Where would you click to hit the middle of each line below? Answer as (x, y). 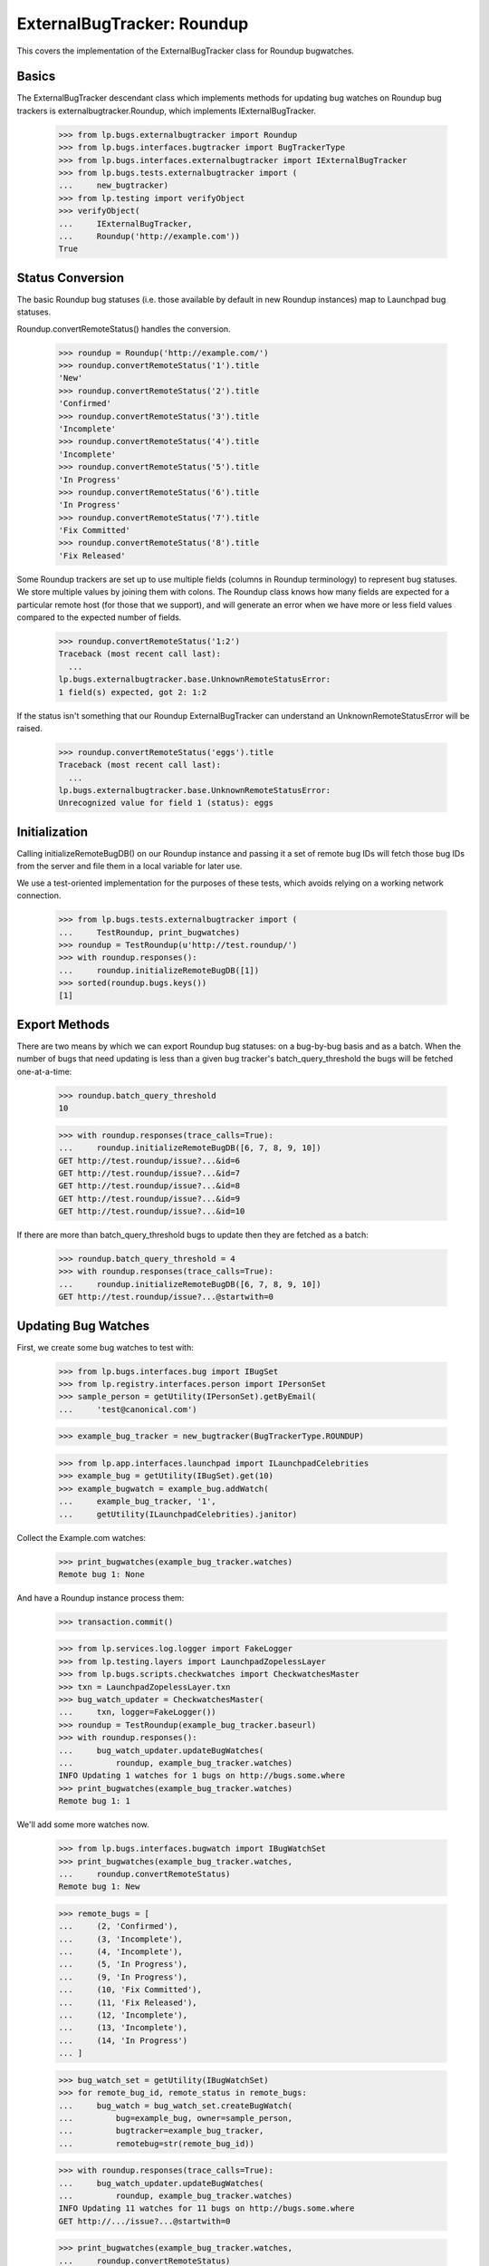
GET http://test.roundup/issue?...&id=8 (149, 1186)
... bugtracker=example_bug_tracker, (161, 2131)
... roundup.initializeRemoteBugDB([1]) (159, 970)
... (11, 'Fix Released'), (128, 2002)
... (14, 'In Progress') (123, 2040)
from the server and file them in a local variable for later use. (129, 867)
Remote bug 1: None (101, 1574)
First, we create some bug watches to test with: (105, 1347)
